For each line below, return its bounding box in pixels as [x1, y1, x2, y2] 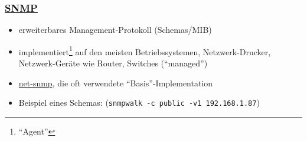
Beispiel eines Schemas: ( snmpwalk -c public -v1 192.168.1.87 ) [18, 96, 260, 109]
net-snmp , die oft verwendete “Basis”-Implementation [18, 76, 213, 89]
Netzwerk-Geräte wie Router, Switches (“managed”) [18, 57, 208, 69]
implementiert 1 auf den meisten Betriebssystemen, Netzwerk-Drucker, [18, 43, 271, 58]
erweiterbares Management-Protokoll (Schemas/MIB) [18, 23, 212, 36]
